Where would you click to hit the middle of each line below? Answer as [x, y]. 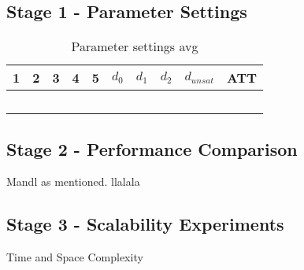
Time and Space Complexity [75, 257]
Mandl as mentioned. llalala [73, 181]
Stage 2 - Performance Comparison [152, 148]
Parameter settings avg [135, 46]
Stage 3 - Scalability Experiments [145, 224]
